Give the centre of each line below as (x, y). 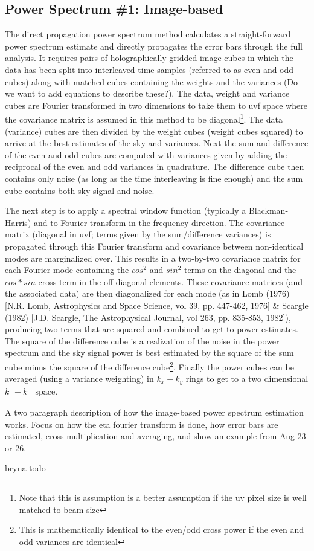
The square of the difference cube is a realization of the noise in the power (142, 340)
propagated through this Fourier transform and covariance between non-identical (154, 246)
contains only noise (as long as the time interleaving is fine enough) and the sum (154, 178)
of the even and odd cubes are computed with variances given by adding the (146, 154)
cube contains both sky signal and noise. (80, 190)
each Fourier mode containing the (67, 270)
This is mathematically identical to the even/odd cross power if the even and (162, 530)
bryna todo (25, 468)
